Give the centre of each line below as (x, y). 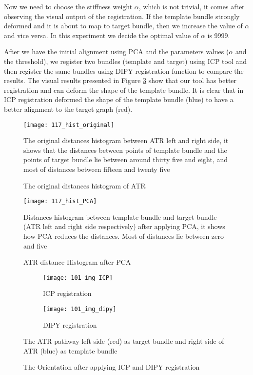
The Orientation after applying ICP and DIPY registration (112, 367)
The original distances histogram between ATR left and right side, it (126, 140)
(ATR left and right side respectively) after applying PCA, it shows (124, 226)
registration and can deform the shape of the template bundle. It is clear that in (124, 90)
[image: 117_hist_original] (69, 125)
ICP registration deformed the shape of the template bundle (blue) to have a (119, 99)
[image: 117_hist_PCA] (60, 201)
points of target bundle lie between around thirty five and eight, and (126, 159)
